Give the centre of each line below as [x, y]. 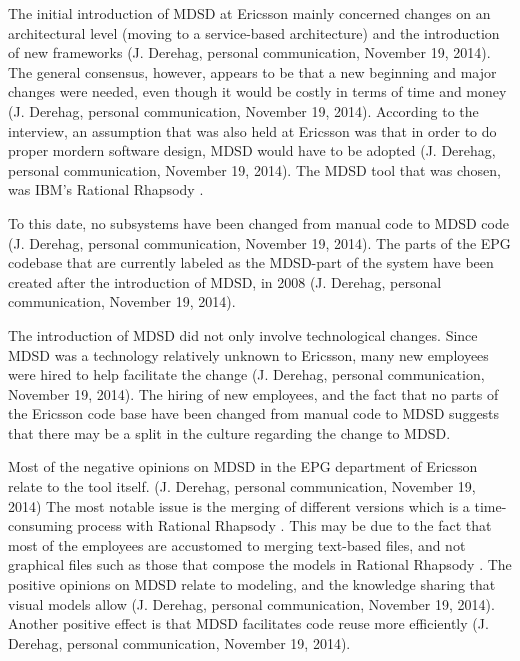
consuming [40, 525]
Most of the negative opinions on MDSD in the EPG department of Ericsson [243, 466]
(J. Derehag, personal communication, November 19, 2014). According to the [243, 110]
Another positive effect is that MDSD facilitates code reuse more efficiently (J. [248, 623]
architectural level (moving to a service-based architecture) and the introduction [254, 32]
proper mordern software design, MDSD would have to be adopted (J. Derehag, [252, 150]
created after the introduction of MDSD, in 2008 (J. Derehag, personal [225, 281]
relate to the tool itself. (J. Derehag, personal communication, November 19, [242, 486]
